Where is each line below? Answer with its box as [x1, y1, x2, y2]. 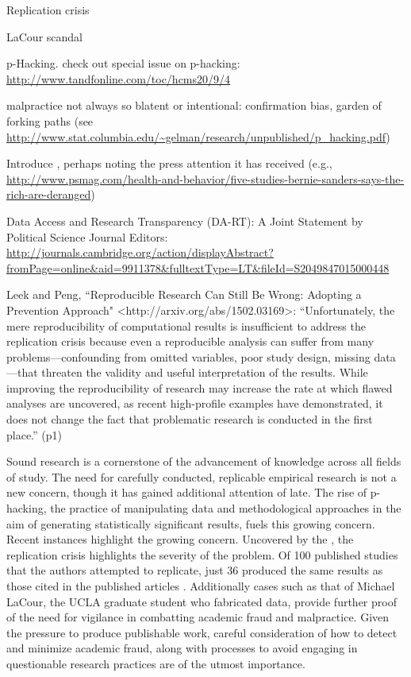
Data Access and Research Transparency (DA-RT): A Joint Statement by [6, 212, 363, 229]
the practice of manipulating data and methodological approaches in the [50, 500, 401, 516]
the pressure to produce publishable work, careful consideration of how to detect [6, 624, 398, 640]
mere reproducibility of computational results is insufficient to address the [6, 317, 366, 334]
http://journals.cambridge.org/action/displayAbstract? [6, 244, 274, 261]
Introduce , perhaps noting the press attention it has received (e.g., [6, 155, 332, 172]
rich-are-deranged [6, 186, 91, 203]
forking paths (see [6, 112, 94, 129]
